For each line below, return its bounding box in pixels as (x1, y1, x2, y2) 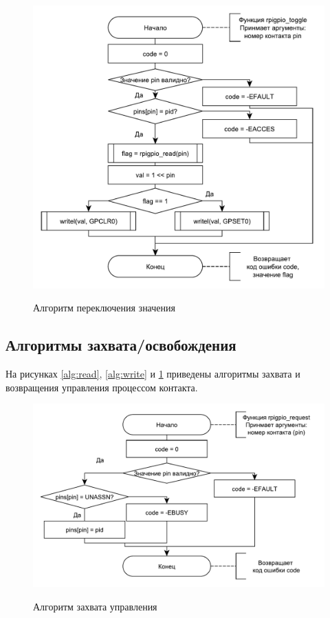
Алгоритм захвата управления (33, 599, 157, 613)
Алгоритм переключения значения (33, 300, 175, 315)
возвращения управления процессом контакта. (5, 380, 198, 394)
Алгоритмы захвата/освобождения (5, 334, 236, 356)
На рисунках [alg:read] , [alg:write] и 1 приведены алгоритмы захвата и (5, 367, 300, 381)
